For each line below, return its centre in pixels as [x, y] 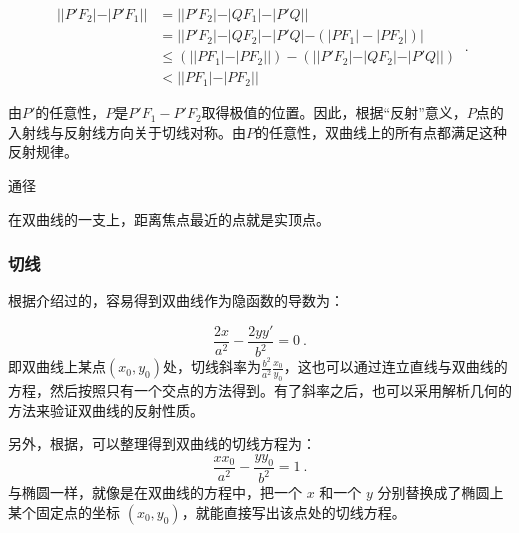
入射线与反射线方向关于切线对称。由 [127, 131]
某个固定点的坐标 [64, 511]
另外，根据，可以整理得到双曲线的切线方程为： [162, 443]
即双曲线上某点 [57, 366]
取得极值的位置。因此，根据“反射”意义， [334, 112]
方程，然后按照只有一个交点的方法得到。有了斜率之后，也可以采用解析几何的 [260, 390]
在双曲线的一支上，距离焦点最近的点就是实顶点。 [169, 218]
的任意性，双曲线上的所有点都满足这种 [381, 131]
